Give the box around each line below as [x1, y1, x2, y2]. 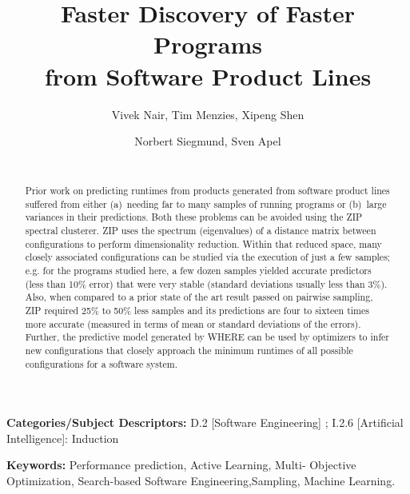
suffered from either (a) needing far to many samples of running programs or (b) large [25, 197, 387, 210]
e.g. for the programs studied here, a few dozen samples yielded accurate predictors [25, 264, 372, 277]
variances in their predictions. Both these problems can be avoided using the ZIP [25, 210, 363, 224]
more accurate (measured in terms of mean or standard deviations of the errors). [25, 317, 361, 330]
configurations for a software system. [25, 357, 178, 370]
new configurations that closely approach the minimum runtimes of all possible [25, 343, 353, 357]
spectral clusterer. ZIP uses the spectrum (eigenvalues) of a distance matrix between [25, 224, 376, 237]
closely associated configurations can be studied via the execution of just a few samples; [25, 250, 391, 264]
